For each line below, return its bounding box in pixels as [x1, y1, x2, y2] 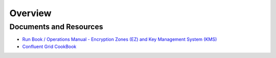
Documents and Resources [9, 22, 103, 31]
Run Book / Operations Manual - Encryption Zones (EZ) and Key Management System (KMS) [22, 36, 217, 42]
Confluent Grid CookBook [22, 43, 77, 49]
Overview [9, 8, 52, 19]
